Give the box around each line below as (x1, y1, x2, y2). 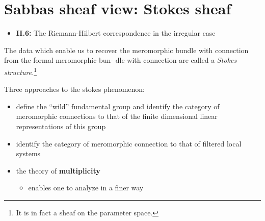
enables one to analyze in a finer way (28, 182, 144, 193)
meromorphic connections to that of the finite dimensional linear (16, 111, 218, 121)
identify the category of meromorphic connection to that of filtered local (16, 138, 242, 149)
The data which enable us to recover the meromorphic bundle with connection (4, 44, 249, 55)
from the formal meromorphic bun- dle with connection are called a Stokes (4, 55, 237, 65)
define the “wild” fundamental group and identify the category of (16, 101, 220, 111)
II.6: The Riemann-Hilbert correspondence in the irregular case (16, 28, 216, 38)
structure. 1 (4, 65, 37, 77)
